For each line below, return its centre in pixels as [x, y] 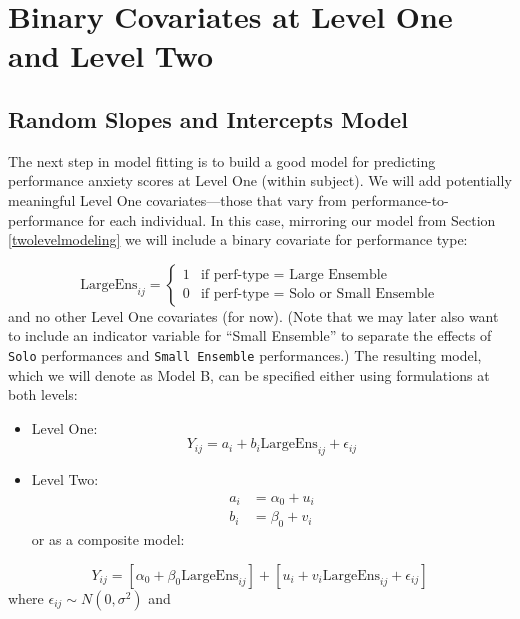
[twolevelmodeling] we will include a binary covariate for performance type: [238, 239]
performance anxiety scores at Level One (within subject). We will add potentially [260, 180]
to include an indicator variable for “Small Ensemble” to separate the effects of [250, 335]
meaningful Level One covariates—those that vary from [177, 199]
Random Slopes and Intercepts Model [208, 118]
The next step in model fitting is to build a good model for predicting [222, 160]
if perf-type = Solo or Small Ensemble [317, 294]
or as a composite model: [108, 539]
